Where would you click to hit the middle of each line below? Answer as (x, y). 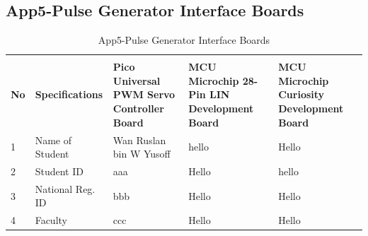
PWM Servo (144, 94)
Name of (53, 140)
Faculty (51, 220)
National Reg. (65, 188)
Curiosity (301, 94)
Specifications (69, 94)
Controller (138, 108)
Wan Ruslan (139, 140)
